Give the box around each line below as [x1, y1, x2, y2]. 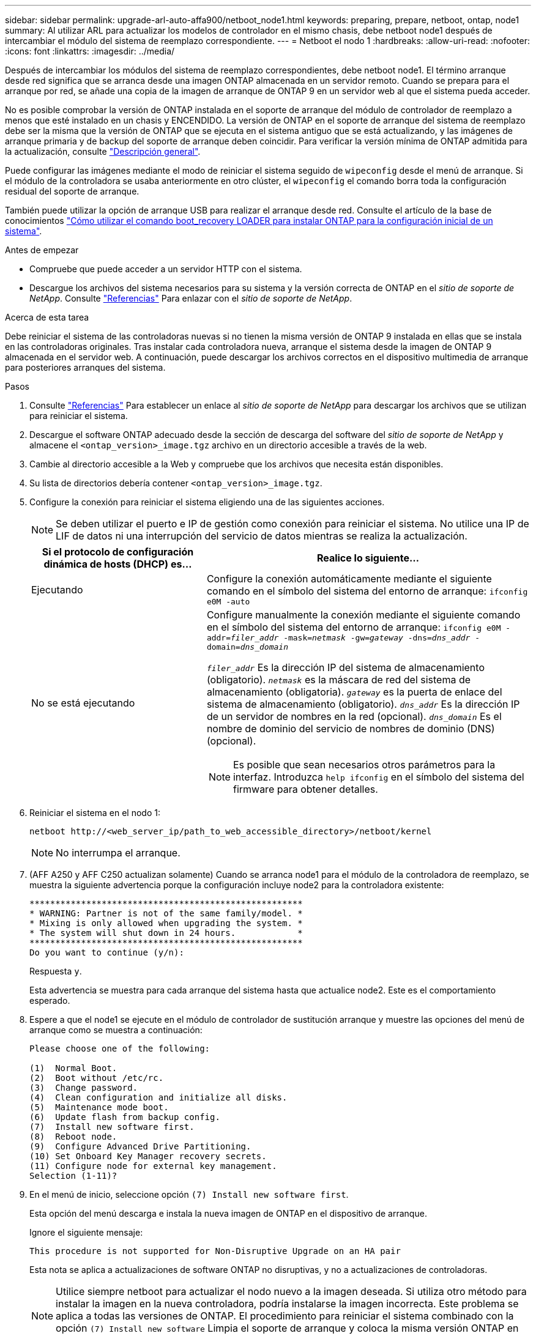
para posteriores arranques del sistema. [5, 362, 166, 373]
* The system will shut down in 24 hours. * [29, 928, 303, 938]
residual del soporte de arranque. [5, 186, 140, 196]
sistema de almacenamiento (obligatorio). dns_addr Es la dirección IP [206, 698, 520, 710]
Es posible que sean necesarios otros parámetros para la [233, 759, 496, 771]
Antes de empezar [5, 245, 79, 255]
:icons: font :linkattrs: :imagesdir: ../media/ [5, 46, 175, 56]
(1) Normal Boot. [29, 1063, 117, 1073]
